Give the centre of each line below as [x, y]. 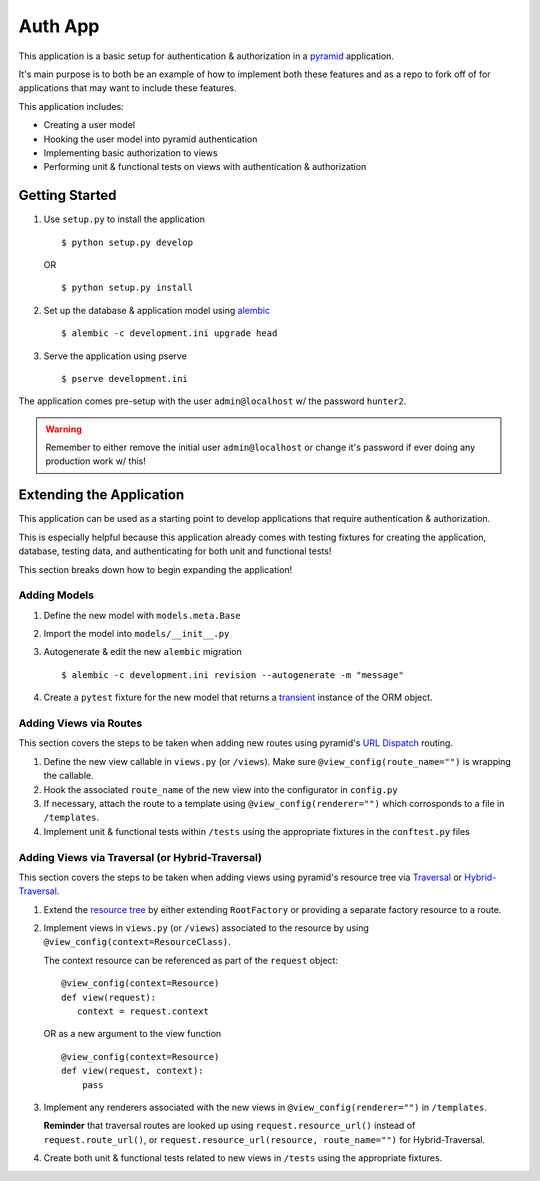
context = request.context [143, 1011]
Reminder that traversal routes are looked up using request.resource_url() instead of [229, 1126]
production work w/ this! [96, 461]
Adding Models [56, 595]
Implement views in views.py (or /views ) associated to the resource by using [206, 928]
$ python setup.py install [127, 288]
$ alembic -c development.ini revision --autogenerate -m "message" [232, 674]
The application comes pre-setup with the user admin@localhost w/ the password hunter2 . [212, 401]
